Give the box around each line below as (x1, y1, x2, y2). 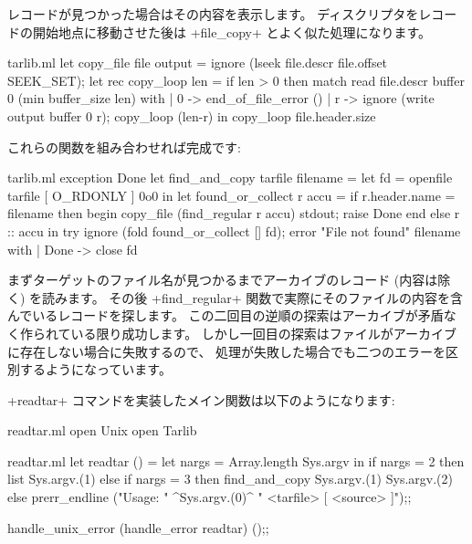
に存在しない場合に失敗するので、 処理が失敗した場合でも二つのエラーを (7, 341, 446, 361)
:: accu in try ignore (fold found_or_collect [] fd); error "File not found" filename (7, 221, 461, 240)
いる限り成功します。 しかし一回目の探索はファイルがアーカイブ (70, 323, 456, 342)
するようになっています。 (19, 360, 172, 379)
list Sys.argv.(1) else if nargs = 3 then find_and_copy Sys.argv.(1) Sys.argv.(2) (7, 469, 453, 488)
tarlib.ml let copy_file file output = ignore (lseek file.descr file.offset (7, 53, 388, 72)
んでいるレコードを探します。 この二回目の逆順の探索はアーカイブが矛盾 (7, 306, 444, 325)
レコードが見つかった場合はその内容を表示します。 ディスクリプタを (7, 5, 419, 23)
